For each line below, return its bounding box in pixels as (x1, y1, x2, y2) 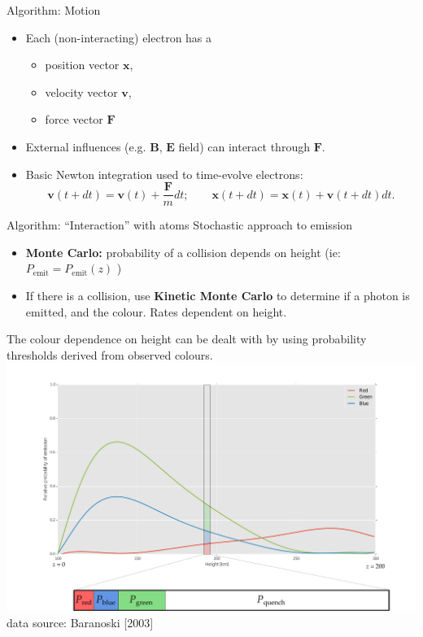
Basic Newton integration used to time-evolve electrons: (25, 165, 303, 182)
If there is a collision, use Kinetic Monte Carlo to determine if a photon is (25, 287, 410, 303)
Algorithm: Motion (7, 2, 101, 18)
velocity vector (45, 83, 118, 100)
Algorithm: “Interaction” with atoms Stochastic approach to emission (7, 216, 353, 233)
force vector (45, 111, 103, 128)
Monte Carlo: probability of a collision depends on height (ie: (25, 243, 341, 260)
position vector (45, 56, 120, 73)
